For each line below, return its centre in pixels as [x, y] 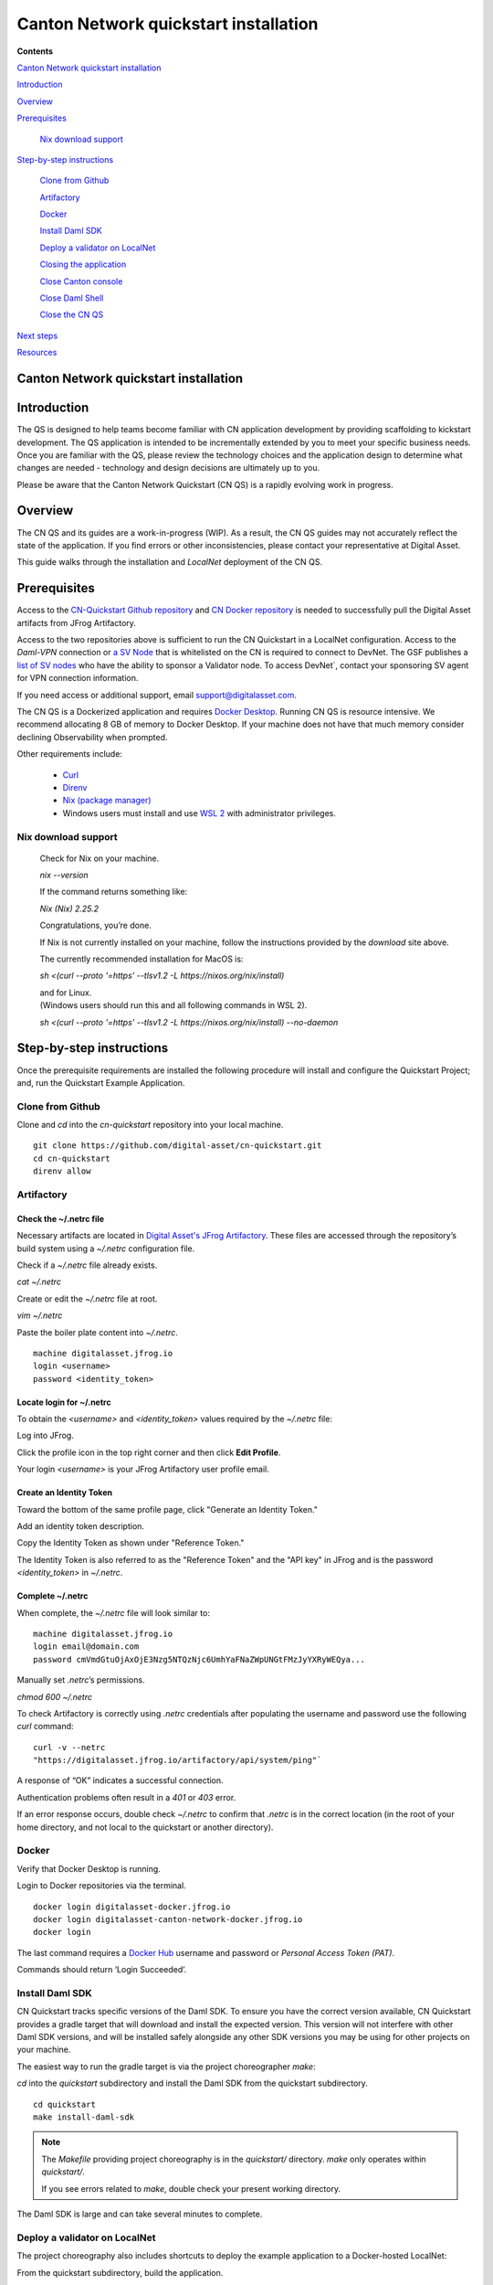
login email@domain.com [86, 1647]
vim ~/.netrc [40, 1315]
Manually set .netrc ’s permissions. [81, 1680]
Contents [35, 51]
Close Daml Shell [72, 298]
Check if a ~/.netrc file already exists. [87, 1265]
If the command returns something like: [114, 892]
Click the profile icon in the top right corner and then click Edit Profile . [149, 1452]
